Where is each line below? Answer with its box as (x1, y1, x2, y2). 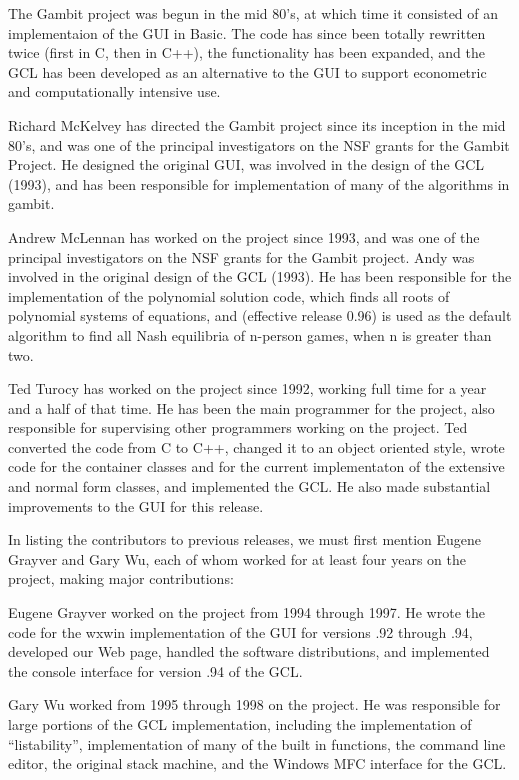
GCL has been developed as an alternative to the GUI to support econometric (8, 61, 487, 82)
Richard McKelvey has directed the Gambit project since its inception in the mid (8, 114, 506, 135)
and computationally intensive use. (8, 81, 221, 102)
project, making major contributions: (8, 568, 234, 589)
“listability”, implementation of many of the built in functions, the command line (8, 733, 506, 754)
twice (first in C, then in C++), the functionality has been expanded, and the (8, 42, 486, 63)
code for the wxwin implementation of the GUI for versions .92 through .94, (8, 621, 473, 642)
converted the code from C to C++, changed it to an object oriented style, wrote (8, 436, 505, 457)
